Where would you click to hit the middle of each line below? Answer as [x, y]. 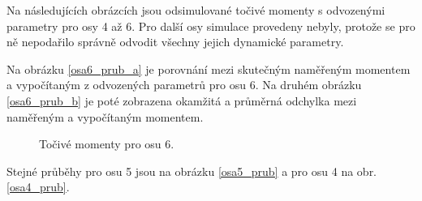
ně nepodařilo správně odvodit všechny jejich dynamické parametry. [175, 42]
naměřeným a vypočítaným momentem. [105, 116]
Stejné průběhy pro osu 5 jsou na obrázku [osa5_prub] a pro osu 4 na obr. [192, 171]
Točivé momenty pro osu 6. [107, 144]
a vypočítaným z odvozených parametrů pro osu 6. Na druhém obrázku [184, 85]
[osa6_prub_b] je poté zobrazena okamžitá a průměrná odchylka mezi [182, 100]
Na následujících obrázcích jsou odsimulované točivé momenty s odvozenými [196, 10]
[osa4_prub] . [38, 187]
